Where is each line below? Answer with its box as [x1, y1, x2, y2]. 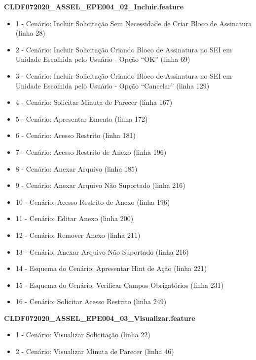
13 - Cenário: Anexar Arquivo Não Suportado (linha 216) [15, 246, 189, 257]
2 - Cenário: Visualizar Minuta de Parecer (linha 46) [15, 346, 174, 357]
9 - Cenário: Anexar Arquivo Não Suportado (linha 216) [15, 180, 185, 190]
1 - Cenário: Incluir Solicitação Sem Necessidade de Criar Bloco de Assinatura [15, 18, 252, 28]
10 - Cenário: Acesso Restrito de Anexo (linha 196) [15, 196, 170, 207]
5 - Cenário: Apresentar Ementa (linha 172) [15, 113, 148, 124]
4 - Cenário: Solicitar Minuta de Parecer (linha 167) [15, 97, 173, 107]
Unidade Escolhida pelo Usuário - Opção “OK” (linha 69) [15, 54, 190, 64]
